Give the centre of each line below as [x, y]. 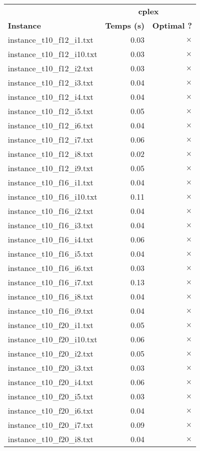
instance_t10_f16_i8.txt [51, 296]
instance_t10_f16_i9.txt [51, 311]
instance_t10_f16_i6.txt [51, 268]
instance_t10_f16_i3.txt [51, 225]
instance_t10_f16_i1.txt [51, 182]
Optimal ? [172, 25]
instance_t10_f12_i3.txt [51, 82]
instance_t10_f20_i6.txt [51, 410]
